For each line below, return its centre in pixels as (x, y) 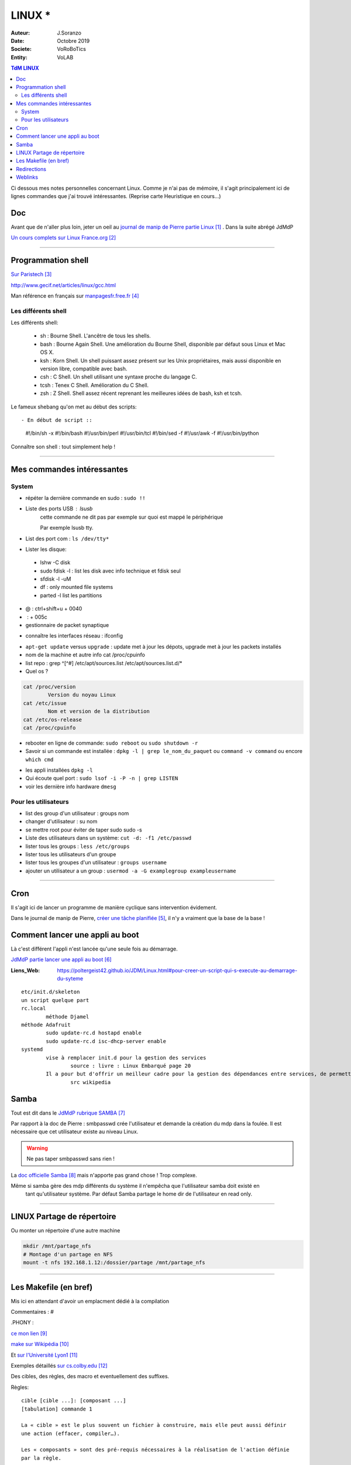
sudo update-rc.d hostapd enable (94, 1033)
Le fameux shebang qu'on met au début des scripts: (74, 407)
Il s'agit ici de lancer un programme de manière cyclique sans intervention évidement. (114, 907)
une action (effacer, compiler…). (70, 1433)
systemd (32, 1050)
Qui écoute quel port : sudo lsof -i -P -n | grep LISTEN (102, 778)
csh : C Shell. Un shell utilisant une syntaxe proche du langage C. (118, 377)
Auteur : (20, 33)
